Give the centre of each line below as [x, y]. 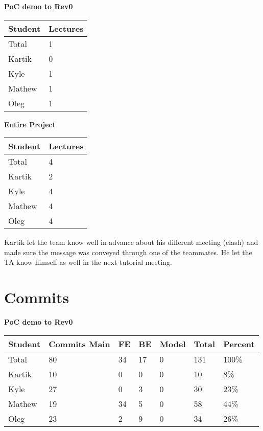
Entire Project [30, 124]
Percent [239, 344]
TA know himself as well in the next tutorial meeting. [88, 262]
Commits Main [79, 344]
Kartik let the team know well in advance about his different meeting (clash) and [131, 242]
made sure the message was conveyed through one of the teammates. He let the [128, 252]
